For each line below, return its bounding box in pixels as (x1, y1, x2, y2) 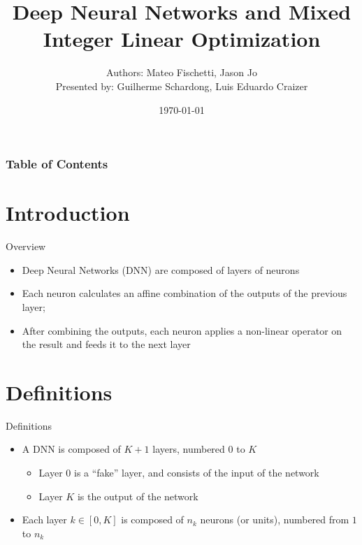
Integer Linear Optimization (43, 24, 321, 53)
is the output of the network (77, 488, 198, 503)
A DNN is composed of (22, 442, 121, 456)
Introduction (6, 198, 130, 227)
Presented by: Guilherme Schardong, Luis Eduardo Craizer (55, 78, 308, 93)
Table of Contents (6, 155, 108, 173)
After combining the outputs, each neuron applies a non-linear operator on (22, 323, 342, 337)
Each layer (22, 512, 67, 527)
